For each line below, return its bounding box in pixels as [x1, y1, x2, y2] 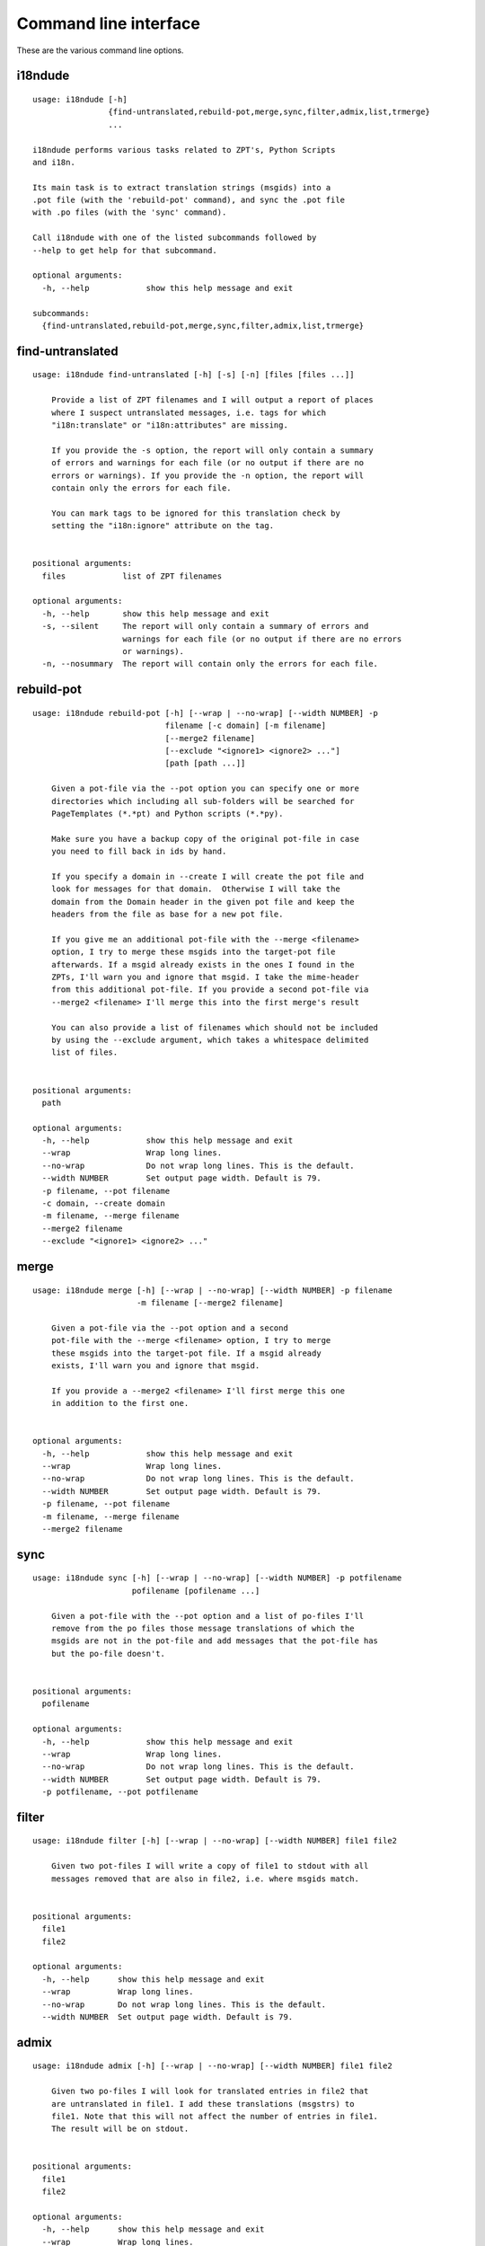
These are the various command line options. [16, 45, 184, 56]
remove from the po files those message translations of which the [50, 1623, 355, 1633]
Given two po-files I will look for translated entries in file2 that [50, 2086, 369, 2097]
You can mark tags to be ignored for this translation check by [50, 508, 340, 518]
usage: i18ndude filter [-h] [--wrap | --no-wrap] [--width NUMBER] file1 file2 [32, 1835, 398, 1846]
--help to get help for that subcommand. [32, 245, 217, 255]
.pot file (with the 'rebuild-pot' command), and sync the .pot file [32, 195, 346, 206]
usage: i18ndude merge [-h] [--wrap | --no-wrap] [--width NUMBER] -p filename [32, 1285, 392, 1295]
